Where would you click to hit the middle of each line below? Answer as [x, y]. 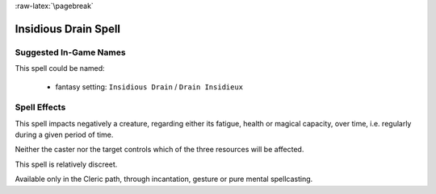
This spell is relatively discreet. [66, 164]
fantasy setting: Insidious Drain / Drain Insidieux [149, 87]
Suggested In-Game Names [70, 52]
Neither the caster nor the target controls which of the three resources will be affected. [159, 150]
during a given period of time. [64, 135]
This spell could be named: [60, 68]
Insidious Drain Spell [68, 29]
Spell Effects [40, 107]
